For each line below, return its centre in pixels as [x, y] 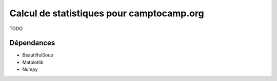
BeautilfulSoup [38, 55]
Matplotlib [33, 62]
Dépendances [32, 43]
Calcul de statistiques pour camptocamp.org [107, 13]
